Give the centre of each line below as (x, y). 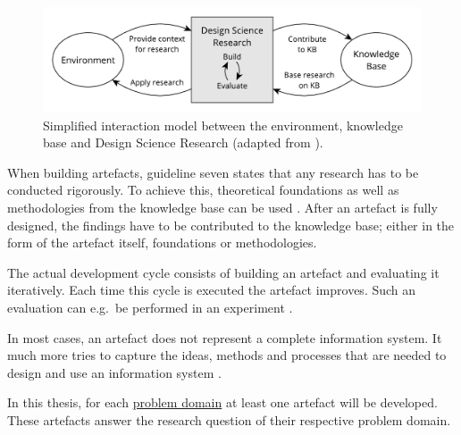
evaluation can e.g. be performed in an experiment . (150, 307)
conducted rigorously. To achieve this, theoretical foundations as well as (203, 190)
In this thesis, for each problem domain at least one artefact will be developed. (222, 402)
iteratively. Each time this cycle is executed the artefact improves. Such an (212, 290)
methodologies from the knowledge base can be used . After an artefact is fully (222, 207)
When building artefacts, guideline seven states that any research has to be (213, 172)
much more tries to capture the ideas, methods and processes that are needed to (227, 355)
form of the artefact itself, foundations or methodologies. (162, 243)
